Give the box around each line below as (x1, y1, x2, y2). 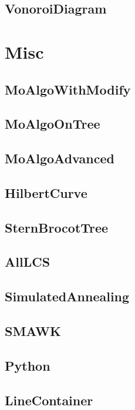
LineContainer (5, 391, 93, 409)
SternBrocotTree (5, 218, 109, 236)
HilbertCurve (5, 183, 87, 201)
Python (5, 356, 50, 374)
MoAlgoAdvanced (5, 149, 114, 167)
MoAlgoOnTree (5, 115, 100, 133)
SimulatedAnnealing (5, 287, 130, 305)
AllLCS (5, 253, 50, 271)
